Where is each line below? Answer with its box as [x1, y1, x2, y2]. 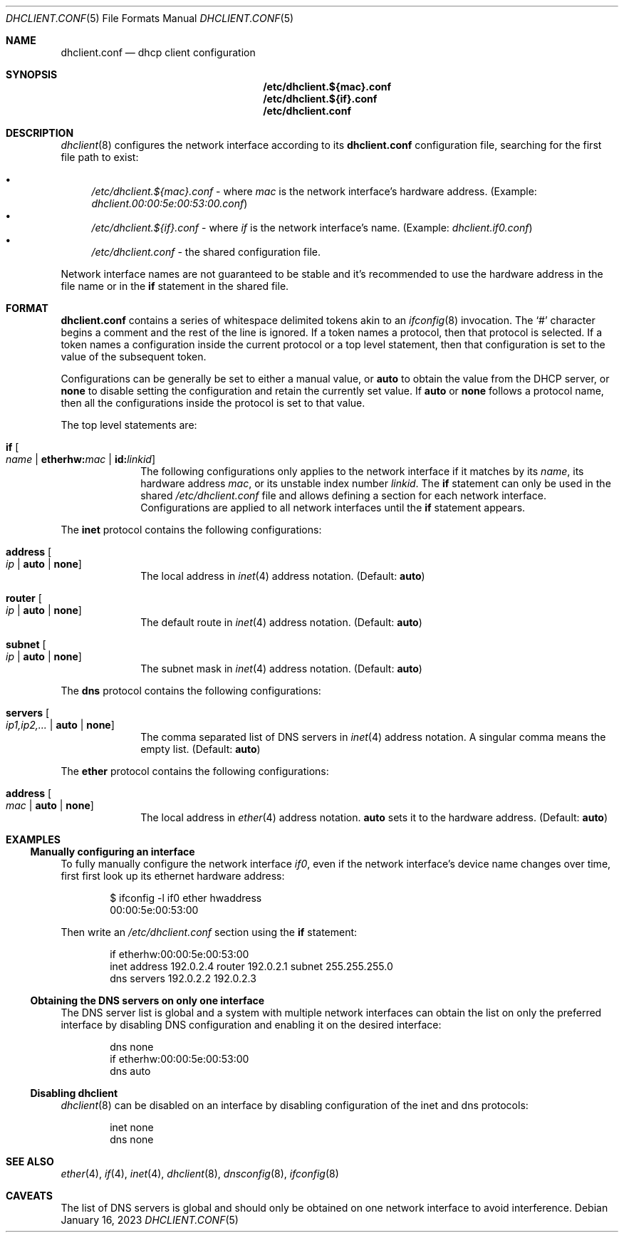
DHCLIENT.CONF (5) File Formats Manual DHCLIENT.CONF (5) [6, 12, 294, 24]
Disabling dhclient [30, 1087, 118, 1099]
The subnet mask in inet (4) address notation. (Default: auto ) [140, 662, 422, 675]
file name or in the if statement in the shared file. [61, 280, 289, 292]
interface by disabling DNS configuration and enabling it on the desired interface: [61, 1019, 442, 1031]
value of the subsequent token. [61, 350, 207, 363]
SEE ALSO [6, 1155, 54, 1167]
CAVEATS [6, 1190, 53, 1202]
